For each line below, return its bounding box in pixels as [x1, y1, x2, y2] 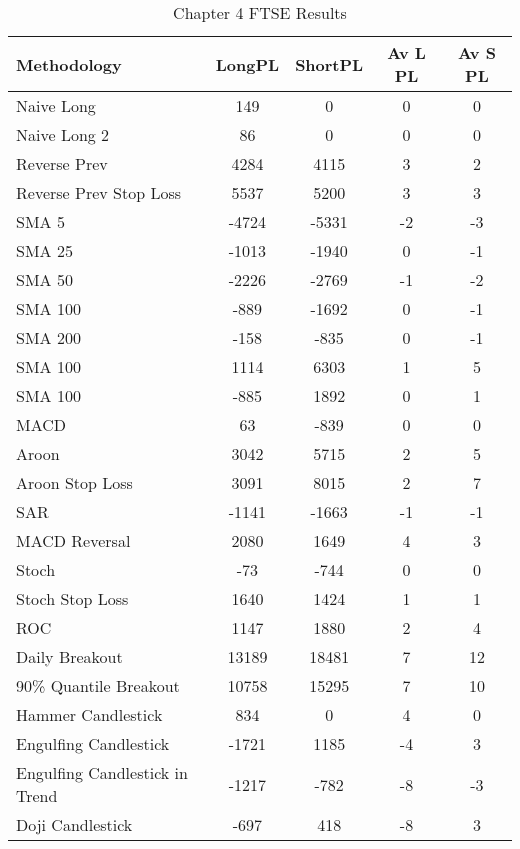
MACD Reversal [16, 529, 131, 552]
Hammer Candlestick [16, 703, 163, 726]
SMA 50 [16, 268, 73, 291]
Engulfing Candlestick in [16, 761, 188, 784]
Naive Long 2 [16, 123, 110, 146]
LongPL [215, 52, 280, 76]
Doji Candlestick [16, 813, 133, 836]
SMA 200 [16, 326, 81, 349]
